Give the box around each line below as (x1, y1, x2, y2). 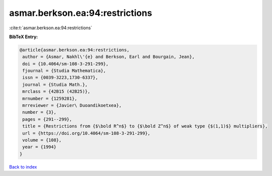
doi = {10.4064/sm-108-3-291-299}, (22, 61, 109, 66)
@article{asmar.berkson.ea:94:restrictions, (19, 47, 130, 53)
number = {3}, (22, 110, 56, 115)
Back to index (9, 164, 37, 170)
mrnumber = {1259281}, (22, 96, 78, 101)
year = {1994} (22, 144, 56, 150)
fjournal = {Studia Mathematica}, (22, 68, 106, 74)
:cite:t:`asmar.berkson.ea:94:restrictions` (9, 25, 93, 31)
